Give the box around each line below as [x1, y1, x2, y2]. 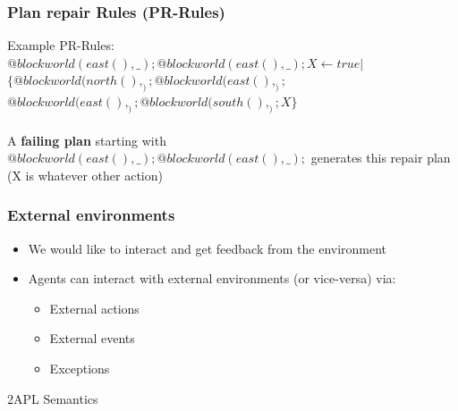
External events [49, 329, 135, 348]
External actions [49, 298, 140, 317]
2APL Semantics [7, 389, 98, 407]
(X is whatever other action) [7, 165, 163, 184]
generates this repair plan [310, 148, 451, 167]
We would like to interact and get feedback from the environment [28, 239, 387, 257]
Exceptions [49, 358, 110, 377]
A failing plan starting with [7, 130, 166, 149]
